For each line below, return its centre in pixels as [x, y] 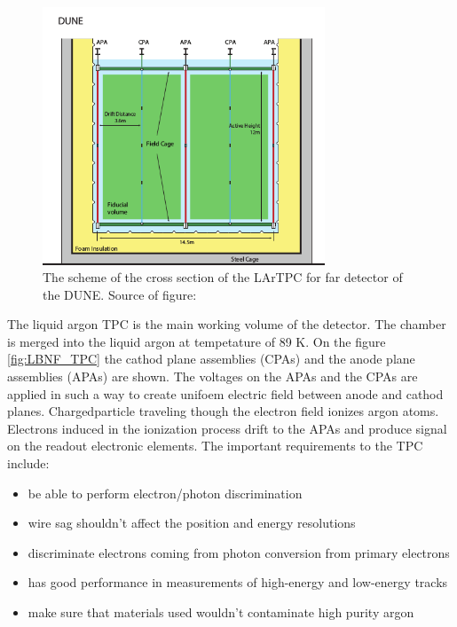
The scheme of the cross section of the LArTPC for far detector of [223, 277]
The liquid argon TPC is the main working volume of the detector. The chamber [227, 324]
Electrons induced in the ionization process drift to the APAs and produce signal [227, 428]
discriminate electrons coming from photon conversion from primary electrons [239, 552]
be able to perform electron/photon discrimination [165, 493]
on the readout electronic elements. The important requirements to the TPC [215, 446]
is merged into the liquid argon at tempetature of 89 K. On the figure [197, 341]
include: [28, 463]
